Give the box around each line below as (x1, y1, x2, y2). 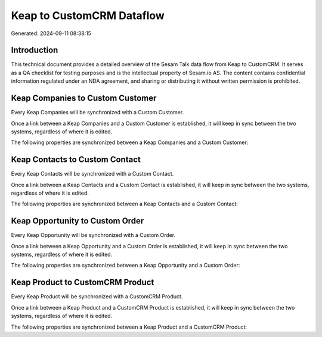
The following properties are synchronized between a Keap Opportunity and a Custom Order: (11, 262, 240, 269)
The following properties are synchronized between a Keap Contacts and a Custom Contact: (11, 200, 239, 208)
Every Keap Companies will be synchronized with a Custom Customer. (11, 109, 184, 116)
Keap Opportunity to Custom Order (11, 216, 144, 226)
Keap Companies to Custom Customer (11, 93, 157, 104)
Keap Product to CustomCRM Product (11, 277, 154, 288)
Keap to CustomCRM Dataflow (11, 9, 165, 22)
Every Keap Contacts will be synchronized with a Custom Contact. (11, 170, 174, 177)
